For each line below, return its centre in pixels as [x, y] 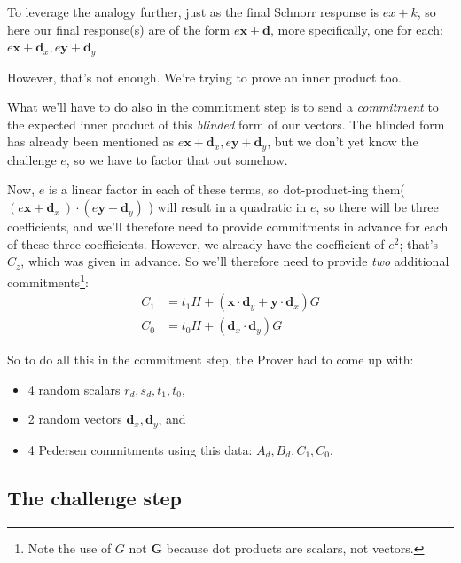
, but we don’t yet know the [343, 141]
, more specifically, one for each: [357, 29]
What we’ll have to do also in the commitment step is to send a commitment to [223, 107]
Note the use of [70, 547]
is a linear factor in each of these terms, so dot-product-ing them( [227, 189]
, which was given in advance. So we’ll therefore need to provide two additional [235, 261]
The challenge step [95, 497]
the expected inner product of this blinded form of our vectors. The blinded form [226, 124]
